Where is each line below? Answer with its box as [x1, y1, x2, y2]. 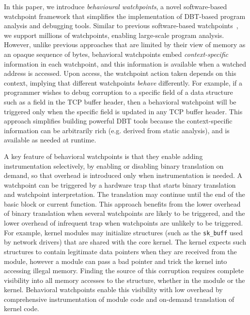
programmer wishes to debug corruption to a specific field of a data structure [4, 87, 233, 97]
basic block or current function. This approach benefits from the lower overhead [4, 198, 241, 209]
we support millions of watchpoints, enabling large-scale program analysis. [4, 30, 224, 40]
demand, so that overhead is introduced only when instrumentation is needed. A [4, 170, 242, 180]
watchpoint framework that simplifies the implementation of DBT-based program [4, 11, 246, 21]
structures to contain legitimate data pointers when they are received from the [4, 246, 237, 256]
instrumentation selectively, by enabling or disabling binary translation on [4, 160, 224, 171]
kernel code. [4, 303, 39, 314]
